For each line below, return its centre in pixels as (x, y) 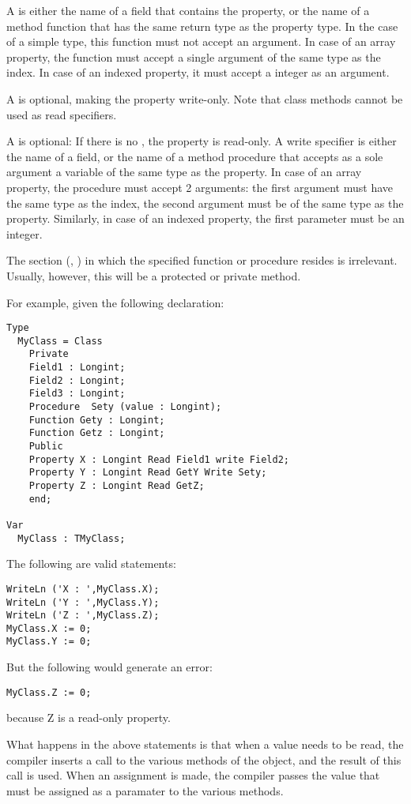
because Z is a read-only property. (89, 718)
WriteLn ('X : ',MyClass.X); (83, 589)
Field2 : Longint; (77, 380)
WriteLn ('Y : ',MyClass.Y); (83, 602)
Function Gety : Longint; (97, 420)
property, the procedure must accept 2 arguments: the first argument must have (200, 187)
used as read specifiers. (62, 114)
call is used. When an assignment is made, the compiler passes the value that (193, 775)
